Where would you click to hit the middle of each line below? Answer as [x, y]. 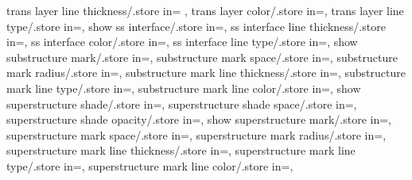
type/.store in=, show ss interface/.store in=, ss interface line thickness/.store [196, 26]
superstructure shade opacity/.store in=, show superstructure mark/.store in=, [199, 119]
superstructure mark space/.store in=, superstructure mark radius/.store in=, [196, 134]
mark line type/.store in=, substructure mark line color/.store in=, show [184, 88]
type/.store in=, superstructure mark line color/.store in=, [150, 165]
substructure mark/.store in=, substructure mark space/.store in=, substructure [202, 57]
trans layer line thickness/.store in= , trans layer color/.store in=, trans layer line [205, 10]
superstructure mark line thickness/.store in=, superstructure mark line [181, 150]
